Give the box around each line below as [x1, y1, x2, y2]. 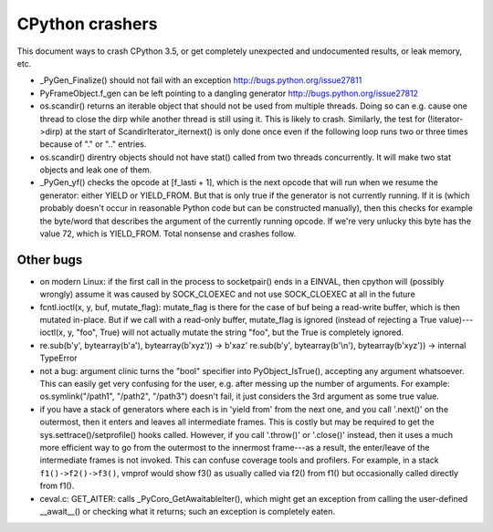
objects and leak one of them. [39, 164, 152, 175]
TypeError [39, 352, 78, 364]
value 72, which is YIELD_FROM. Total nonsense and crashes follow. [39, 228, 297, 239]
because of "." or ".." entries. [39, 139, 147, 150]
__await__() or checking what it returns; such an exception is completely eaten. [39, 506, 336, 516]
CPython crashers [16, 14, 158, 34]
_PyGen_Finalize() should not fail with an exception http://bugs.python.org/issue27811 [39, 75, 362, 86]
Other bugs [16, 252, 83, 267]
